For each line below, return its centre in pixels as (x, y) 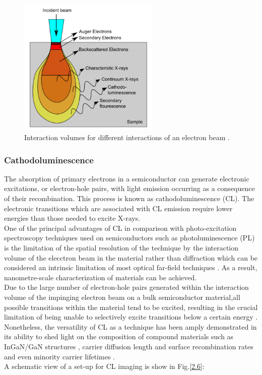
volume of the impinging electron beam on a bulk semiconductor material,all (122, 297)
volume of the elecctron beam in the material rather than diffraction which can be (131, 257)
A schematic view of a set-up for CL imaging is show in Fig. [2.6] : (104, 366)
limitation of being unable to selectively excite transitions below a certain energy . (131, 317)
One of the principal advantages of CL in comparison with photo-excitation (120, 228)
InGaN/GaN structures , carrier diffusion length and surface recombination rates (129, 346)
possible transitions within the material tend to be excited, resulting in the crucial (131, 307)
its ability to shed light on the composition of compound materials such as (119, 336)
